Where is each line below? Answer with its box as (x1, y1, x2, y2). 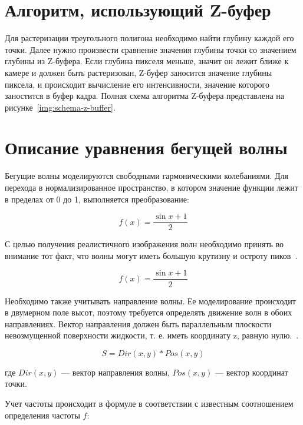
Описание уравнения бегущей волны (5, 135, 288, 160)
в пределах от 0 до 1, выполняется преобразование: (5, 192, 189, 205)
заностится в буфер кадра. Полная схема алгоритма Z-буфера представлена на (5, 89, 285, 102)
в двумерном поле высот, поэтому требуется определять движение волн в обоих (5, 306, 292, 318)
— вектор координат (215, 366, 288, 378)
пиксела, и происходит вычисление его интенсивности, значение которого (5, 78, 269, 90)
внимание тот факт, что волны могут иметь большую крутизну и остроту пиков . (5, 249, 298, 261)
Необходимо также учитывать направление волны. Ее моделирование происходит (5, 294, 296, 307)
